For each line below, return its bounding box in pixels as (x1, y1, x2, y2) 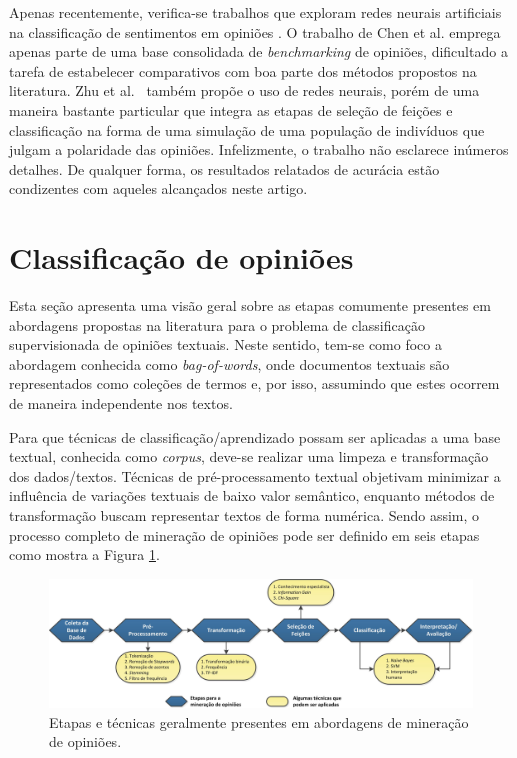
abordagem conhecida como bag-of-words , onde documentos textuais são (9, 353, 450, 374)
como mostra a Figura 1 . (9, 544, 160, 565)
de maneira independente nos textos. (9, 393, 233, 414)
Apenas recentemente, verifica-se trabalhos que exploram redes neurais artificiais (9, 2, 502, 22)
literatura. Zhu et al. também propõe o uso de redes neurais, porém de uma (9, 80, 480, 101)
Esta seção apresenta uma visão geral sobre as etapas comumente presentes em (9, 295, 491, 316)
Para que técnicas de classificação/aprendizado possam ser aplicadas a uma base (9, 426, 501, 447)
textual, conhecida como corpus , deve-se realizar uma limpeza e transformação (9, 446, 489, 467)
